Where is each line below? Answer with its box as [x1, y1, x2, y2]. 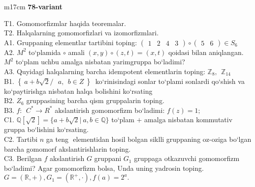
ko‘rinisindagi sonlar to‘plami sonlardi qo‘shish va [95, 76, 245, 86]
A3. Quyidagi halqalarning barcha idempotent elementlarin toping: [4, 66, 205, 76]
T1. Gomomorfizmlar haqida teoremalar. [4, 18, 126, 28]
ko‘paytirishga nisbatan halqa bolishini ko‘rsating [4, 85, 153, 96]
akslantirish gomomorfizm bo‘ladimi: [55, 105, 165, 115]
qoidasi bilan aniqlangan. [168, 47, 244, 57]
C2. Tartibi [4, 134, 38, 144]
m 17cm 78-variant [4, 1, 63, 11]
